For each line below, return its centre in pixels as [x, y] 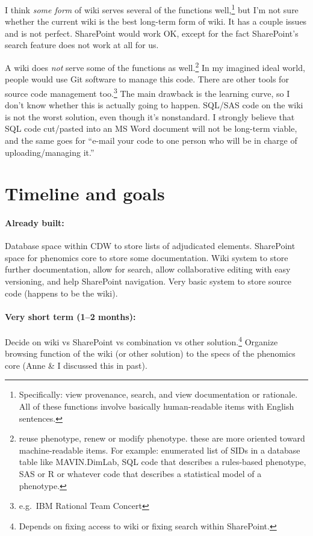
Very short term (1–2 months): [70, 316]
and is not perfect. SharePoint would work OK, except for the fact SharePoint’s [152, 33]
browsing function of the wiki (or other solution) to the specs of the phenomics [150, 353]
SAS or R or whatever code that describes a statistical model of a [140, 474]
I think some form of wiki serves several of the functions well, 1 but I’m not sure [152, 9]
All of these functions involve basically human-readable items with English [156, 406]
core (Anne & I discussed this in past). [76, 365]
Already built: [35, 223]
